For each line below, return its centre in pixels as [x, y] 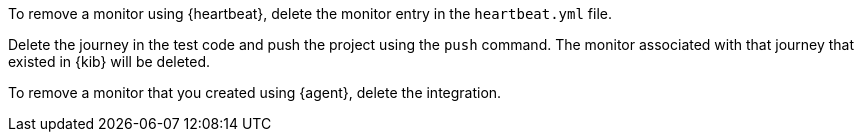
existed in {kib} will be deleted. [109, 61]
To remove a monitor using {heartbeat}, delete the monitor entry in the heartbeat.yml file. [310, 13]
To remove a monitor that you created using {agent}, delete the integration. [255, 92]
